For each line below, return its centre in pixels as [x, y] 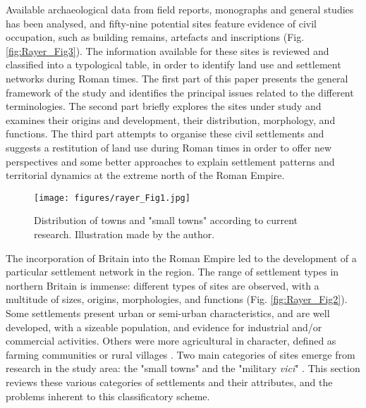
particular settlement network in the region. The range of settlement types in [172, 272]
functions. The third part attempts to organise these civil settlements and [165, 134]
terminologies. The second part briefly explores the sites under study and [164, 106]
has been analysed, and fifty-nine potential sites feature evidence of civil [161, 23]
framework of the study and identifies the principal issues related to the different [180, 92]
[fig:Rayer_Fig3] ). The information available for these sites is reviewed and [167, 50]
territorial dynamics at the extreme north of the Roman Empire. [145, 175]
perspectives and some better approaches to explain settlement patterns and [170, 161]
